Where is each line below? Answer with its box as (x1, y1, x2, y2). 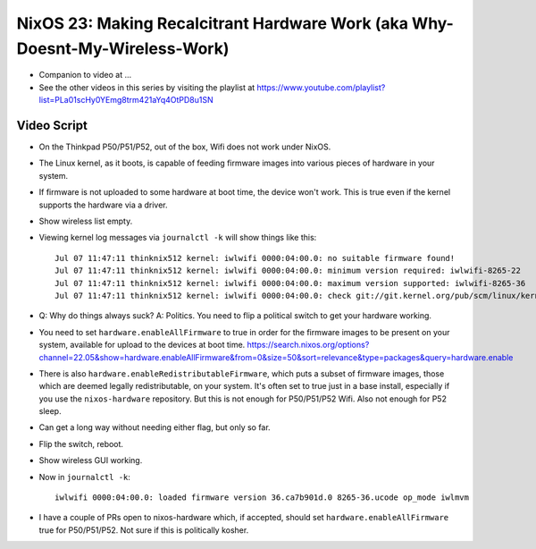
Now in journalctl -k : (38, 471, 131, 482)
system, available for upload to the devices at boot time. (38, 340, 246, 351)
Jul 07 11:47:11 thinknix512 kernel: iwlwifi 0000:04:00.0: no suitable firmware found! (54, 253, 456, 263)
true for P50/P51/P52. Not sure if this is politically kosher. (38, 524, 249, 536)
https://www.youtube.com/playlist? (256, 81, 386, 93)
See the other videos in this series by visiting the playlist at (38, 81, 255, 93)
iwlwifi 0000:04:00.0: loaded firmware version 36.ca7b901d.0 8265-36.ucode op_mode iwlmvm (54, 493, 469, 503)
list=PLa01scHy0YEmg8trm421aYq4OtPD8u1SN (38, 95, 214, 106)
